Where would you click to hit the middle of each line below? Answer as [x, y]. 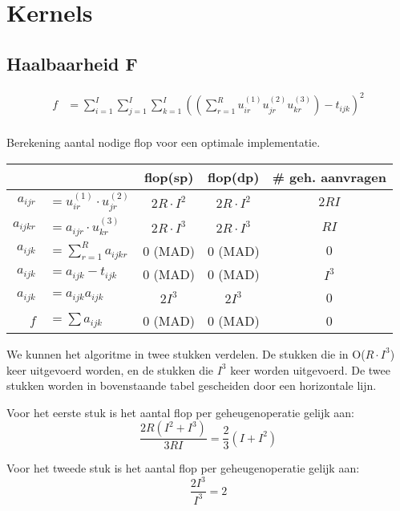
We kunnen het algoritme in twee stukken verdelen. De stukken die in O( [186, 353]
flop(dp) [234, 176]
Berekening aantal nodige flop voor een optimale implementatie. [164, 142]
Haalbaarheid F [72, 63]
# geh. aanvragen [329, 176]
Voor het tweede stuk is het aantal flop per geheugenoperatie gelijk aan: [183, 468]
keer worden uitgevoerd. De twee [310, 369]
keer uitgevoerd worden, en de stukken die [110, 369]
